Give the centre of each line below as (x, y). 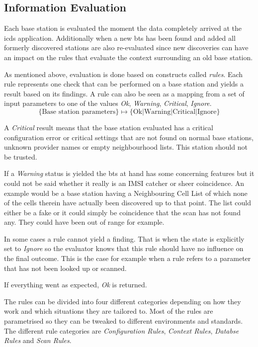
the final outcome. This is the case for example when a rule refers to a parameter (128, 258)
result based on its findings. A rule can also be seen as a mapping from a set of (124, 93)
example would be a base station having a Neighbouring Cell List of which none (126, 193)
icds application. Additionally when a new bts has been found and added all (120, 38)
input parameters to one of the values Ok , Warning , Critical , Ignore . (108, 103)
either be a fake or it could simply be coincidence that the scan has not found (122, 212)
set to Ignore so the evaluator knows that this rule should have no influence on (124, 248)
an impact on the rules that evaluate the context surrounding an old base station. (129, 57)
